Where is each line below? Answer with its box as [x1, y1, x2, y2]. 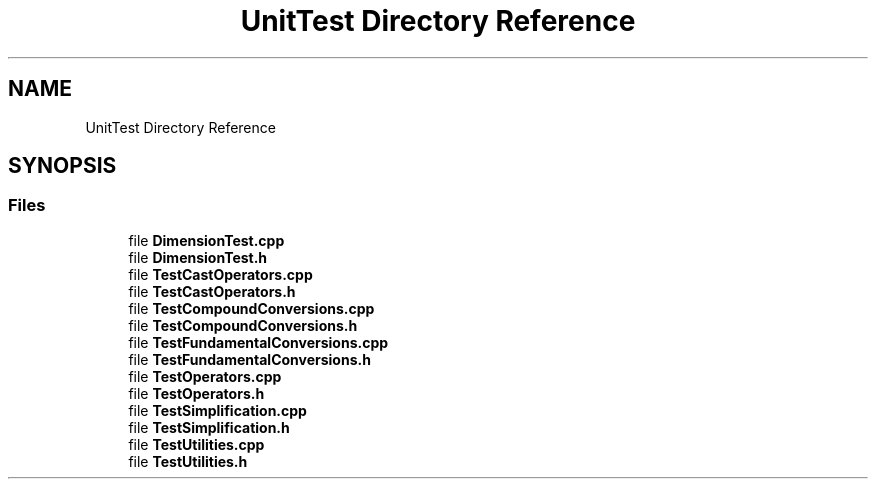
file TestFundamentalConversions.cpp [128, 333, 389, 351]
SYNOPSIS [8, 153, 117, 179]
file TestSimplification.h [128, 418, 290, 436]
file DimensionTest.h [128, 248, 268, 266]
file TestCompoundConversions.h [128, 316, 358, 334]
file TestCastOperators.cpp [128, 265, 313, 283]
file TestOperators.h [128, 384, 265, 402]
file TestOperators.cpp [128, 367, 282, 385]
